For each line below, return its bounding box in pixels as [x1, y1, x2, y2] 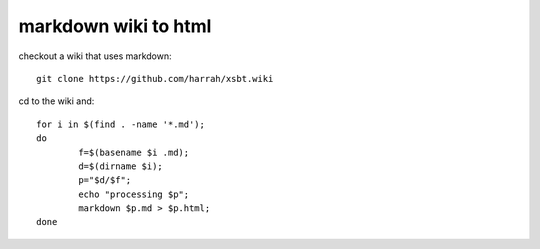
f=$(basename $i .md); [78, 146, 190, 158]
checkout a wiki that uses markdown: [18, 50, 172, 62]
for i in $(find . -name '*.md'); [36, 118, 205, 130]
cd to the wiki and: [18, 95, 95, 107]
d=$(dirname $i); [78, 160, 164, 172]
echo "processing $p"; [78, 188, 190, 200]
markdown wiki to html [18, 15, 212, 37]
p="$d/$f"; [78, 175, 132, 186]
